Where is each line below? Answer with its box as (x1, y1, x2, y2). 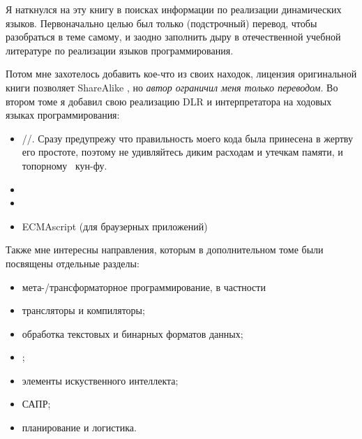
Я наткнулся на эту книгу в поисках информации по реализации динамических (6, 2, 342, 16)
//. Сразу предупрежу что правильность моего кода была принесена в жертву (22, 131, 353, 145)
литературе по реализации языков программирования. (6, 43, 234, 57)
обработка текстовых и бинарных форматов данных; (22, 326, 243, 341)
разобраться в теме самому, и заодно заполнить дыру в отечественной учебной (6, 29, 341, 44)
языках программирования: (6, 107, 120, 122)
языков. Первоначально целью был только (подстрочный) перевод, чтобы (6, 15, 317, 30)
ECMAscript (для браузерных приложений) (22, 218, 208, 233)
